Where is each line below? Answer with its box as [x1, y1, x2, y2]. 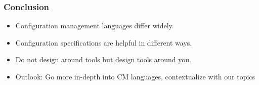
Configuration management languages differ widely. [15, 20, 174, 31]
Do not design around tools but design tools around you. [15, 54, 191, 65]
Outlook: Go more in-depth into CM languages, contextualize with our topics [15, 71, 255, 81]
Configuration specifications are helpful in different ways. [15, 37, 192, 48]
